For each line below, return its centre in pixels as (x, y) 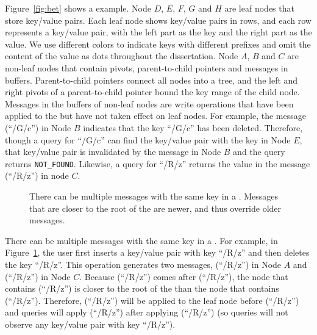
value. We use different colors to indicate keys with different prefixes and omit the (158, 44)
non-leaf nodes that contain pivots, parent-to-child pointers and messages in (147, 67)
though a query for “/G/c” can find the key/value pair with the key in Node (148, 139)
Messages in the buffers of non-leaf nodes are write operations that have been (149, 103)
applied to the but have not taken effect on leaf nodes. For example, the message (155, 116)
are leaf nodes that (259, 8)
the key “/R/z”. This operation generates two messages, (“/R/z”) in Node (143, 264)
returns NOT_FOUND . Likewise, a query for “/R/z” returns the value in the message (158, 163)
